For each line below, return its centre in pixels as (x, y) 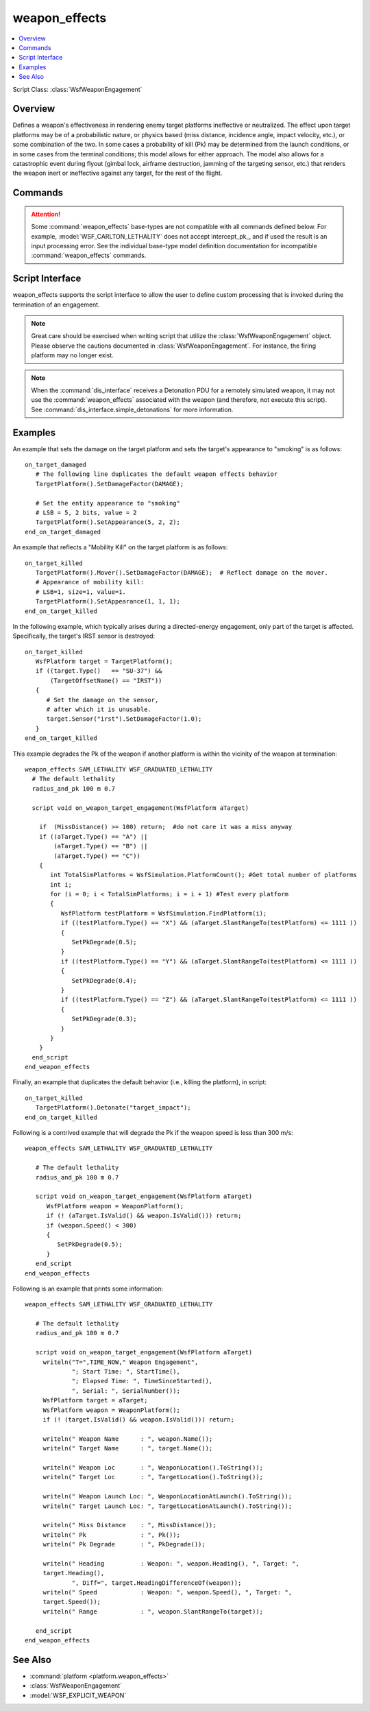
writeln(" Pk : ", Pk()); (112, 1535)
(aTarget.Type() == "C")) (97, 856)
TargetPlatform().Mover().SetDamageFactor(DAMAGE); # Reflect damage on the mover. (182, 572)
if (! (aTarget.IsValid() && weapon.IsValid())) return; (144, 1216)
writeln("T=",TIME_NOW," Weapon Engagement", (121, 1362)
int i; (61, 884)
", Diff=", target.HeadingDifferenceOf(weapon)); (157, 1583)
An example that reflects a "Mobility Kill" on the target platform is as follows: (120, 547)
